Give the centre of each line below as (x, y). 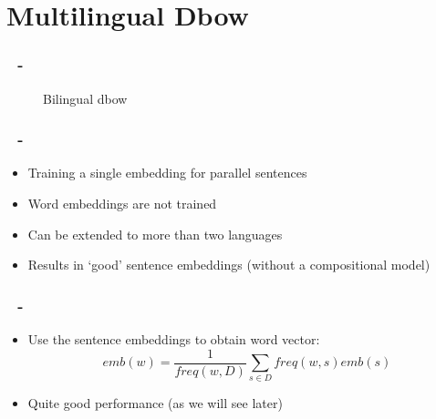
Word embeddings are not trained (122, 203)
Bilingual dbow (85, 98)
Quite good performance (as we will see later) (155, 403)
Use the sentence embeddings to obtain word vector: (174, 339)
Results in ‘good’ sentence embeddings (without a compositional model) (229, 265)
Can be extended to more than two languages (155, 234)
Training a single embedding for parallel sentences (167, 173)
